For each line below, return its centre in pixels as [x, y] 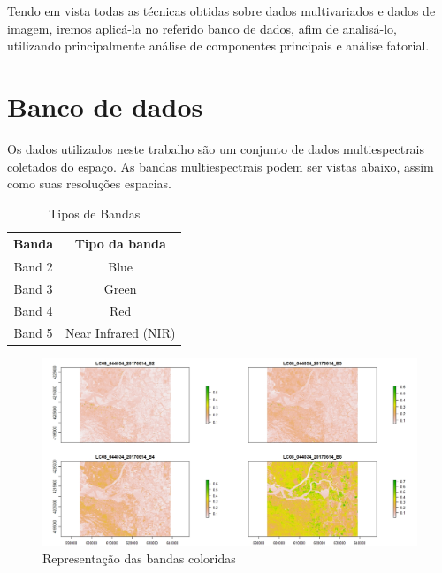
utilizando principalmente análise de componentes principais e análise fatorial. [218, 46]
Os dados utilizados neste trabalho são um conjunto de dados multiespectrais [216, 148]
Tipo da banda [120, 244]
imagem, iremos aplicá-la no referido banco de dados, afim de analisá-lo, [202, 28]
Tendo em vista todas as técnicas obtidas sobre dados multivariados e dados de [221, 11]
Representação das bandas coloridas [139, 558]
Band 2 [33, 267]
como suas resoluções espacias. [89, 183]
